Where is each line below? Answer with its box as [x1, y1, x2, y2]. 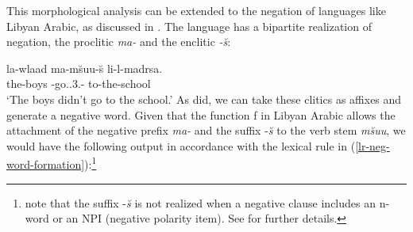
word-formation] [6, 156, 85, 172]
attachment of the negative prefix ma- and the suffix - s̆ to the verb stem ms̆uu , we [6, 122, 406, 139]
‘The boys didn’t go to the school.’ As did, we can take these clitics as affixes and [6, 90, 402, 107]
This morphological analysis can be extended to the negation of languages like [6, 2, 386, 18]
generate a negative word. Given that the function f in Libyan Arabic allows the [6, 106, 396, 123]
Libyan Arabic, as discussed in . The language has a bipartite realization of [6, 17, 372, 34]
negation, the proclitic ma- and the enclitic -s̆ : [6, 33, 231, 50]
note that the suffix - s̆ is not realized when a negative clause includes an [25, 194, 376, 211]
